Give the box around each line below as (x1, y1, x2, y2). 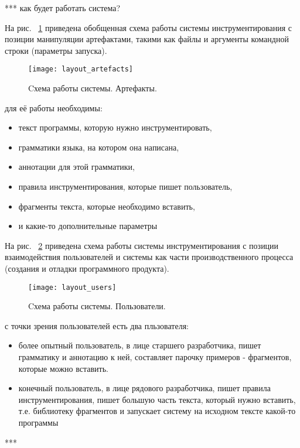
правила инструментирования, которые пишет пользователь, (18, 180, 233, 192)
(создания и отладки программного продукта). (5, 262, 169, 274)
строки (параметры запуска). (5, 44, 107, 56)
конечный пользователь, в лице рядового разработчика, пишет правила (18, 382, 271, 394)
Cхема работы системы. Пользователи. (28, 300, 166, 312)
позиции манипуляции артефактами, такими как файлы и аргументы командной (5, 33, 289, 45)
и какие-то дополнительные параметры (18, 220, 158, 232)
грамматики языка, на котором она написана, (18, 141, 179, 153)
